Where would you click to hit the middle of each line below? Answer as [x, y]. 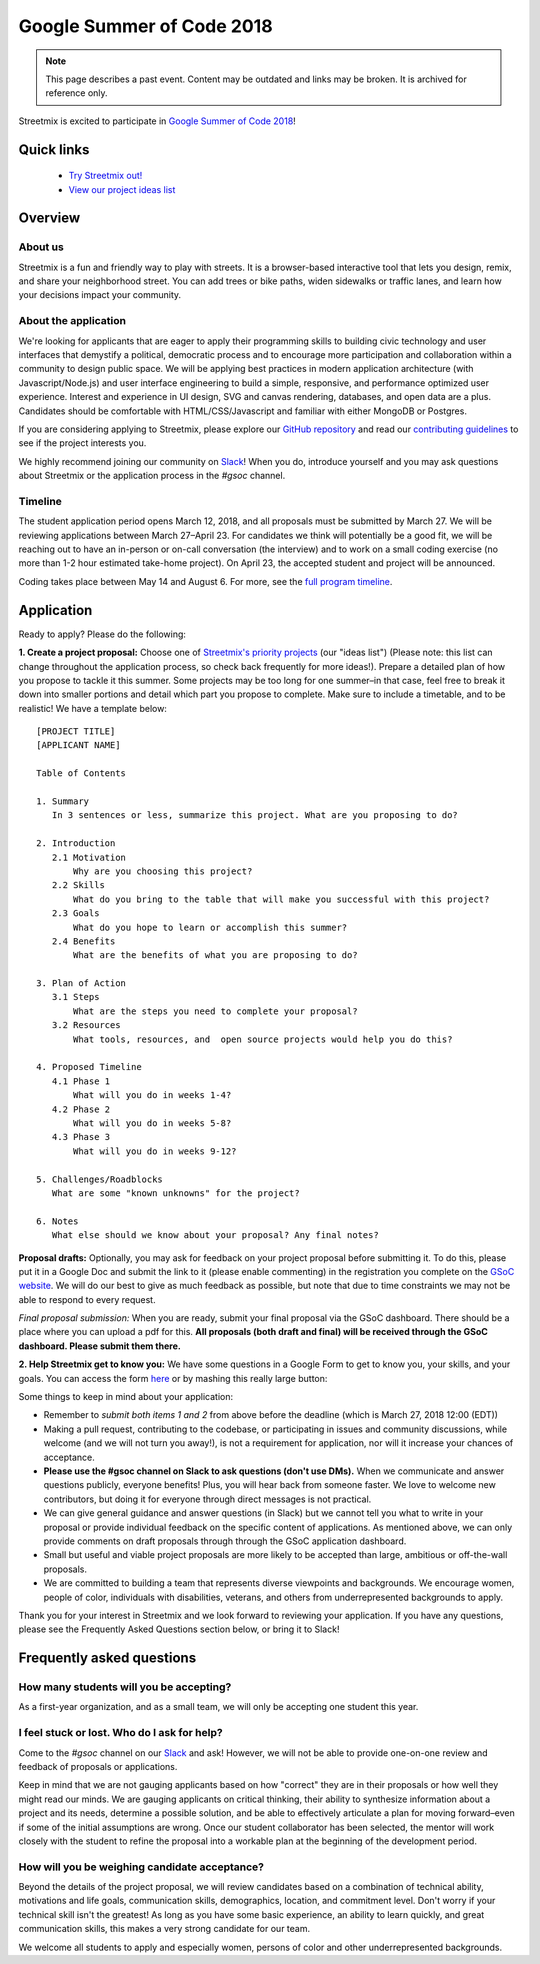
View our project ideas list [122, 189]
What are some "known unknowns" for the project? [175, 1193]
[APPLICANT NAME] [78, 745]
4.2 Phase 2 [81, 1109]
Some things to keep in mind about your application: [126, 1397]
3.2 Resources [86, 1025]
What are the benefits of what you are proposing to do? [216, 955]
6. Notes [57, 1221]
